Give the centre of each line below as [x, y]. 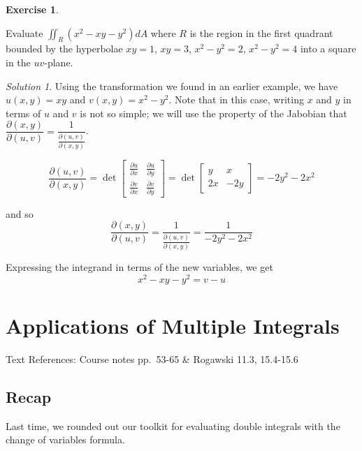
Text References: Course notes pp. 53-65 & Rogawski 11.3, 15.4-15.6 [152, 358]
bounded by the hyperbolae [64, 49]
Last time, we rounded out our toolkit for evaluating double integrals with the [173, 426]
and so [20, 213]
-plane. [59, 62]
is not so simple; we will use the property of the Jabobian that [213, 113]
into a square [328, 49]
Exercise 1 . [32, 9]
